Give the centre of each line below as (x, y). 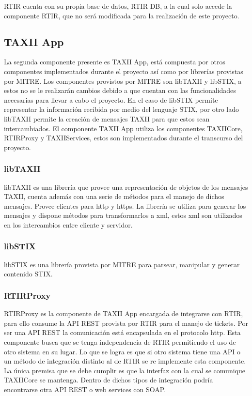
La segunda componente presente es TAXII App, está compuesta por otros (115, 62)
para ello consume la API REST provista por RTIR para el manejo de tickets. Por (126, 323)
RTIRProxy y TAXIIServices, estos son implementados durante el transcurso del (124, 138)
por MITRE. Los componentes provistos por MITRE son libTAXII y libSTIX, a (123, 81)
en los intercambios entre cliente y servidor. (68, 224)
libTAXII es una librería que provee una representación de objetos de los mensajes (126, 187)
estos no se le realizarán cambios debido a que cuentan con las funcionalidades (120, 90)
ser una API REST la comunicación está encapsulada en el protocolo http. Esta (122, 332)
